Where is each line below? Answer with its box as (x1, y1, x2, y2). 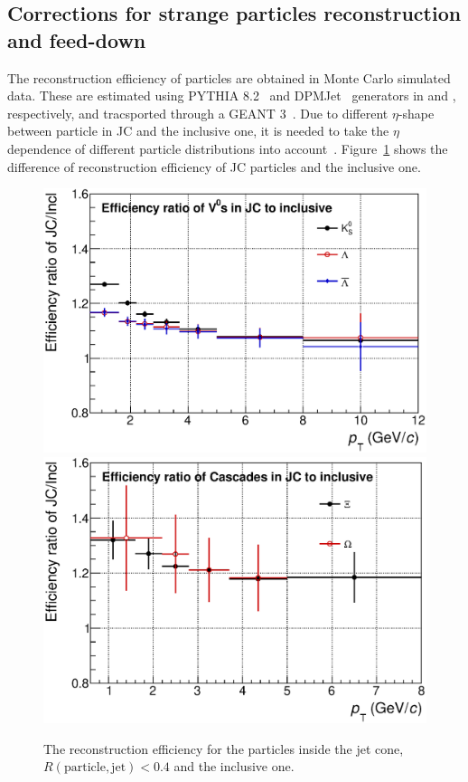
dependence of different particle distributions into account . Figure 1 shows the (7, 138, 448, 157)
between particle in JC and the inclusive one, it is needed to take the (7, 121, 389, 140)
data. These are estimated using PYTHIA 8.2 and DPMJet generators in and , (7, 86, 456, 105)
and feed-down (7, 25, 146, 53)
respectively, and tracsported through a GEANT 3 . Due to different (7, 103, 388, 122)
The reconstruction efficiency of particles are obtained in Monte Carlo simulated (7, 68, 451, 87)
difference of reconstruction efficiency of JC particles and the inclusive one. (7, 157, 421, 176)
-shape (398, 103, 435, 122)
